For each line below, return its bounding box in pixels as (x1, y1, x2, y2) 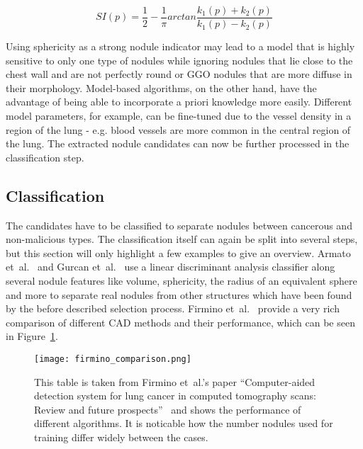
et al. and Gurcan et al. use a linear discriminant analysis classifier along (6, 259, 335, 274)
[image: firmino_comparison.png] (34, 353, 191, 364)
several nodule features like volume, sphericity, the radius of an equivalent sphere (6, 273, 357, 288)
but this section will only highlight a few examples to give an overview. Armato (6, 245, 351, 260)
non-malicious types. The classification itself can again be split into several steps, (6, 232, 358, 246)
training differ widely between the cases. (34, 429, 208, 444)
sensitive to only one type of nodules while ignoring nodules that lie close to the (6, 52, 353, 67)
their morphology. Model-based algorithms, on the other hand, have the (6, 80, 317, 95)
